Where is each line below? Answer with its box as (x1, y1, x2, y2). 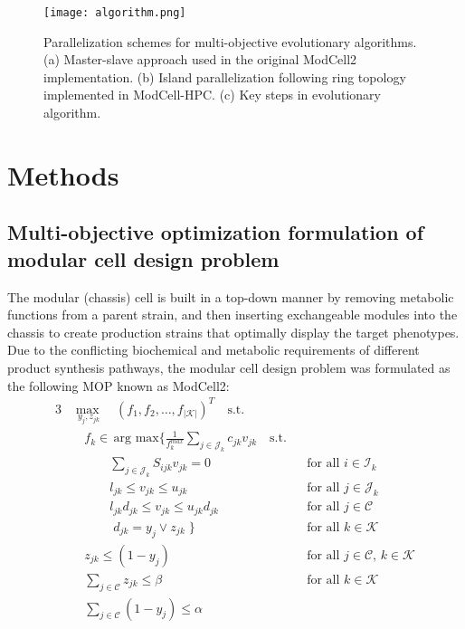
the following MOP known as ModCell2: (7, 376, 230, 395)
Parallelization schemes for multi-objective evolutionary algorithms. (43, 32, 417, 51)
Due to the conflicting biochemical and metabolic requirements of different (7, 340, 420, 359)
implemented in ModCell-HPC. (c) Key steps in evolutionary (43, 85, 381, 104)
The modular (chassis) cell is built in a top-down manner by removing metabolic (7, 287, 454, 306)
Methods (7, 156, 119, 193)
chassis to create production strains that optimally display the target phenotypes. (7, 322, 460, 341)
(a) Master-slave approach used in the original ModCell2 (43, 50, 357, 69)
